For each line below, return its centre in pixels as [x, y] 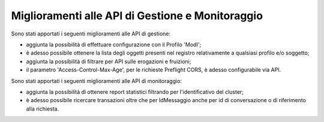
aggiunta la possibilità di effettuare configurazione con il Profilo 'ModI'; [114, 44]
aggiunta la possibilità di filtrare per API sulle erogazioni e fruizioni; [109, 61]
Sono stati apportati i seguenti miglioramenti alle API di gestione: [91, 34]
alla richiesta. [43, 109]
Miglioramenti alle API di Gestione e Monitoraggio [137, 16]
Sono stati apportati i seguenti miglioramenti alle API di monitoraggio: [97, 81]
